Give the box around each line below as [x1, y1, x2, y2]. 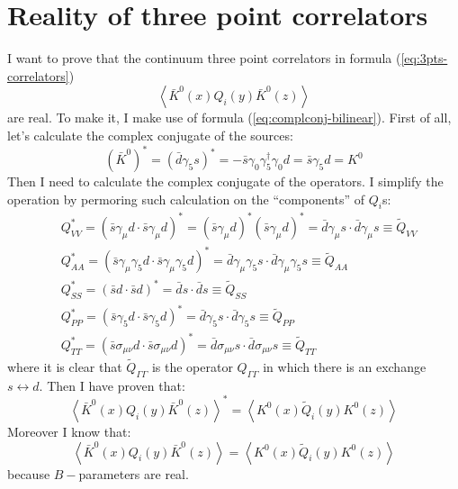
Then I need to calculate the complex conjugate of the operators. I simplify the [7, 172, 444, 190]
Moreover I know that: [7, 421, 131, 440]
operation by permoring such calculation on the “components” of [7, 189, 364, 208]
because [7, 464, 50, 483]
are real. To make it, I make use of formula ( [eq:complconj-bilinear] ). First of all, [7, 108, 452, 127]
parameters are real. [78, 464, 189, 483]
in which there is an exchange [263, 358, 427, 376]
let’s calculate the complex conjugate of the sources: [7, 125, 293, 144]
